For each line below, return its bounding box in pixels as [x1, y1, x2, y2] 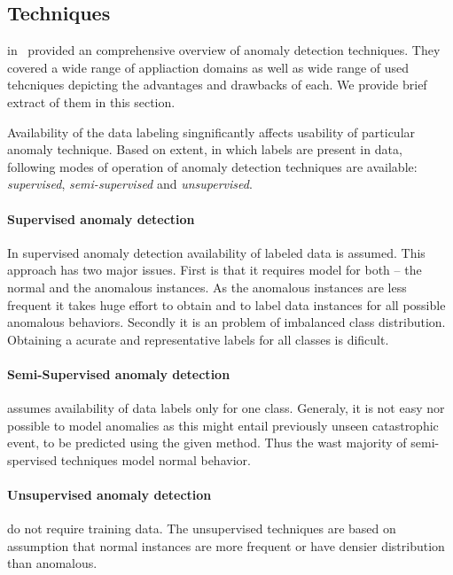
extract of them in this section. [7, 92, 176, 111]
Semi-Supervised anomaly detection [7, 364, 230, 383]
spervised [7, 450, 58, 469]
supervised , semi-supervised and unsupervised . [7, 175, 253, 193]
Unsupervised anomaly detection [7, 486, 212, 504]
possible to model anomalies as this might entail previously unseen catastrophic [7, 416, 439, 434]
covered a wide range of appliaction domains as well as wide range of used [7, 58, 410, 76]
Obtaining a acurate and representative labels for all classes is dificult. [7, 330, 389, 348]
